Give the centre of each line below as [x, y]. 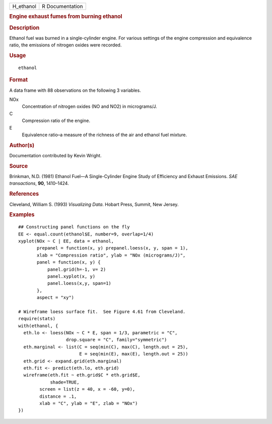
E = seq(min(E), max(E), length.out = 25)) [133, 354]
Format [18, 80]
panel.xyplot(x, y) [71, 276]
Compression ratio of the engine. [56, 120]
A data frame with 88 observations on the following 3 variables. [75, 90]
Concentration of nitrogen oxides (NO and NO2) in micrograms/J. [89, 106]
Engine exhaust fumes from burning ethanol [66, 17]
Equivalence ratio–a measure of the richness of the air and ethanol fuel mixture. [105, 135]
